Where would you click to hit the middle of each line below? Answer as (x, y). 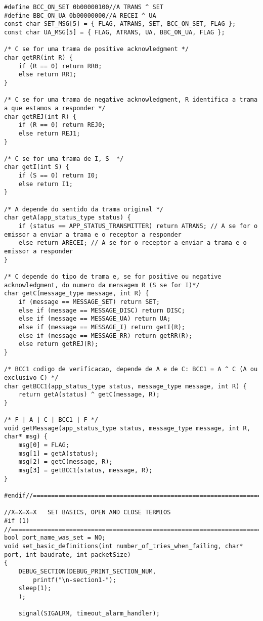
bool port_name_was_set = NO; (55, 538)
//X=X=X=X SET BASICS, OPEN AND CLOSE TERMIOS (87, 513)
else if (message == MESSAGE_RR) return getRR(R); (105, 336)
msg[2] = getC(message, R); (65, 462)
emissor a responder (39, 252)
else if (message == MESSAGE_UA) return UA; (95, 319)
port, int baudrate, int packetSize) (68, 555)
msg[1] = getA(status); (58, 453)
